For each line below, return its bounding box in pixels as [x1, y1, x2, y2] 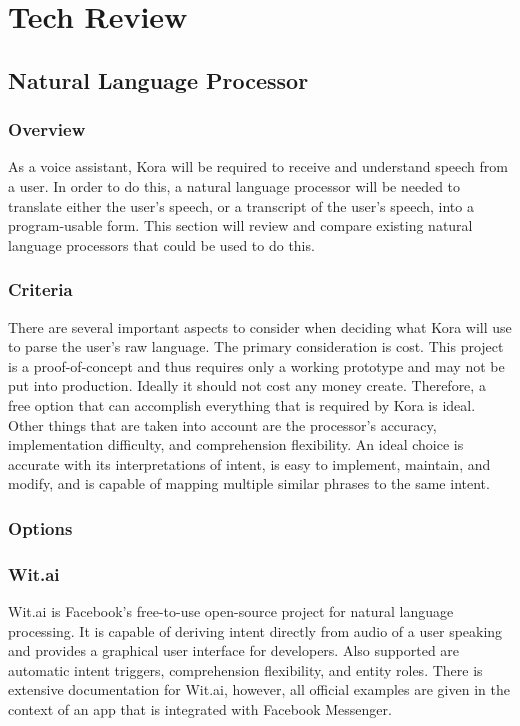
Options [8, 515, 73, 540]
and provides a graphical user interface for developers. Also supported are [8, 640, 460, 661]
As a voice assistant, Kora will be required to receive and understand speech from [8, 156, 508, 177]
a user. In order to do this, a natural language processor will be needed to [8, 175, 461, 196]
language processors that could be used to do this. [8, 234, 315, 255]
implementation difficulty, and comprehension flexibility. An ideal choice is [8, 434, 464, 455]
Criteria [8, 277, 73, 302]
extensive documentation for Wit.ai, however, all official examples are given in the [8, 679, 510, 700]
